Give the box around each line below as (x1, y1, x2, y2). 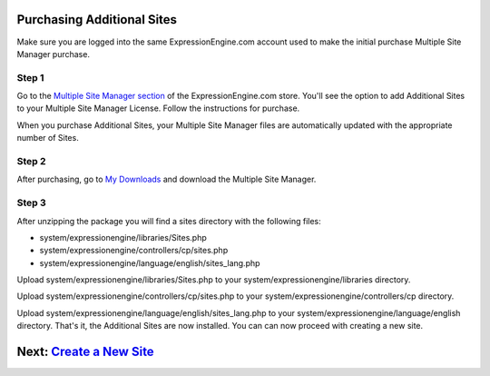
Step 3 (16, 196, 47, 209)
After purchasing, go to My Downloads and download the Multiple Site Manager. (16, 173, 317, 185)
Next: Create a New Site (16, 344, 154, 360)
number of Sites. (16, 133, 79, 143)
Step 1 (16, 71, 44, 84)
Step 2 (16, 154, 46, 167)
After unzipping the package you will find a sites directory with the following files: (16, 215, 321, 226)
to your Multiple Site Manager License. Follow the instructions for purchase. (16, 103, 300, 114)
